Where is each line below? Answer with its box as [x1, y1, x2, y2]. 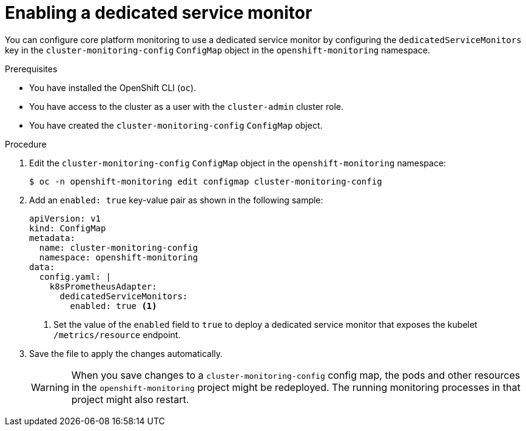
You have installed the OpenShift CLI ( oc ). [29, 82, 197, 93]
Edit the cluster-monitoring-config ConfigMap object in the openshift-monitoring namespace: [29, 157, 447, 168]
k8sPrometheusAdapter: [49, 281, 157, 291]
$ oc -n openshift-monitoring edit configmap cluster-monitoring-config [29, 176, 382, 186]
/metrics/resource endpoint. [53, 329, 181, 340]
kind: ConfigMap [29, 223, 106, 233]
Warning [31, 381, 69, 393]
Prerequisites [5, 63, 58, 74]
